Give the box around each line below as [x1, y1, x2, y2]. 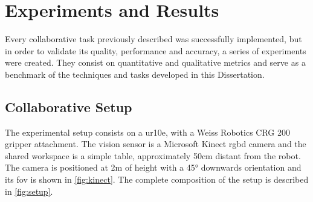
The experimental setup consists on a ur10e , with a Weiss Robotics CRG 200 [5, 125, 291, 138]
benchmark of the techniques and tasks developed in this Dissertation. [5, 68, 265, 80]
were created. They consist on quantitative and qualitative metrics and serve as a [5, 56, 306, 69]
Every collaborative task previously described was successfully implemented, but [5, 33, 302, 45]
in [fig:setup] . [5, 185, 53, 197]
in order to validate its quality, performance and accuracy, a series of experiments [5, 44, 306, 57]
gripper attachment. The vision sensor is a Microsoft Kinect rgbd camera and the [5, 137, 306, 150]
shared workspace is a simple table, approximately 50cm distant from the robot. [5, 149, 301, 162]
